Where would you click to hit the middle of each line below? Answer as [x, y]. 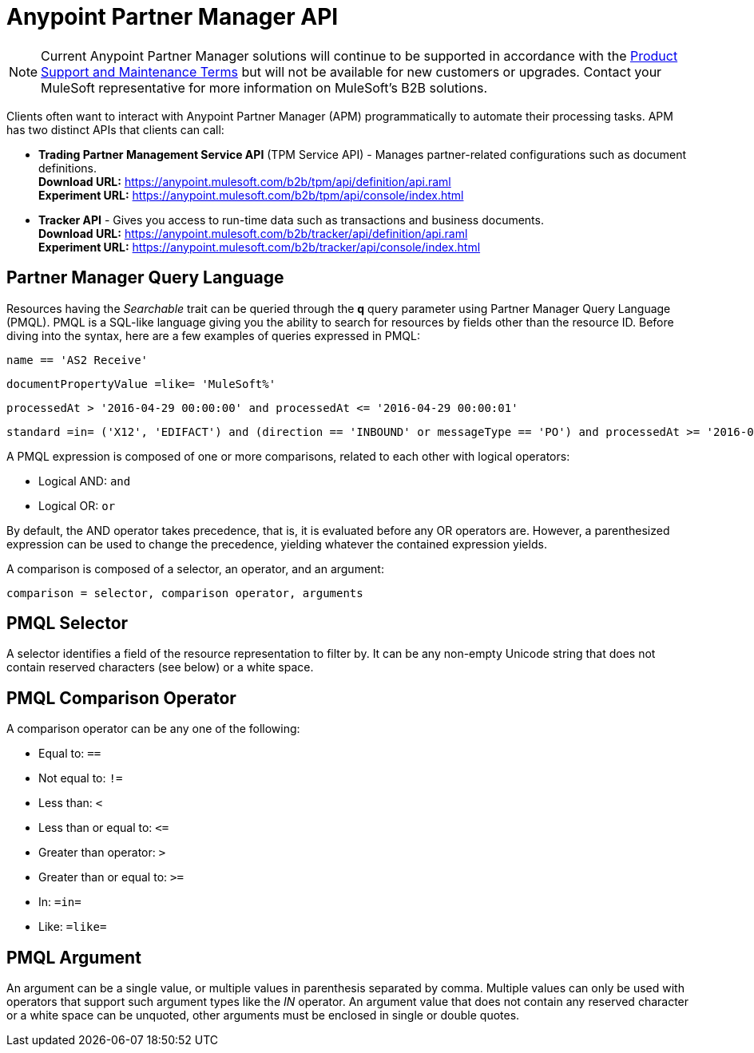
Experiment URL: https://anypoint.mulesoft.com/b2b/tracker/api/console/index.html [260, 247]
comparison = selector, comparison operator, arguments [185, 593]
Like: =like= [73, 927]
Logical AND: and [85, 481]
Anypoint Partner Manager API [173, 17]
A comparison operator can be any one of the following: [153, 729]
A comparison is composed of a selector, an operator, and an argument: [195, 568]
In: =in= [60, 902]
